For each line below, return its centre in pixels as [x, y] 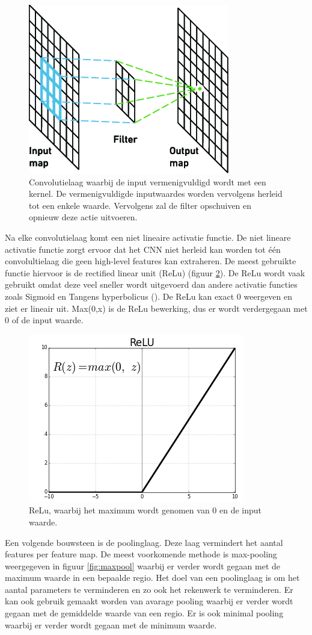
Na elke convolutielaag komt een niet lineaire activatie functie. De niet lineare [148, 237]
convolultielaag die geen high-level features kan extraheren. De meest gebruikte [151, 261]
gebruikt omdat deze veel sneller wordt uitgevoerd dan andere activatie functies [151, 284]
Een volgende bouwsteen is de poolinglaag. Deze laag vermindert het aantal [144, 542]
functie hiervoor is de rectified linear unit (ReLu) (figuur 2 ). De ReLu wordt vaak [155, 272]
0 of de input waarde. [44, 320]
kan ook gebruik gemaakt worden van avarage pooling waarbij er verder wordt [149, 601]
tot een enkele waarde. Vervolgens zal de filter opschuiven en [140, 205]
